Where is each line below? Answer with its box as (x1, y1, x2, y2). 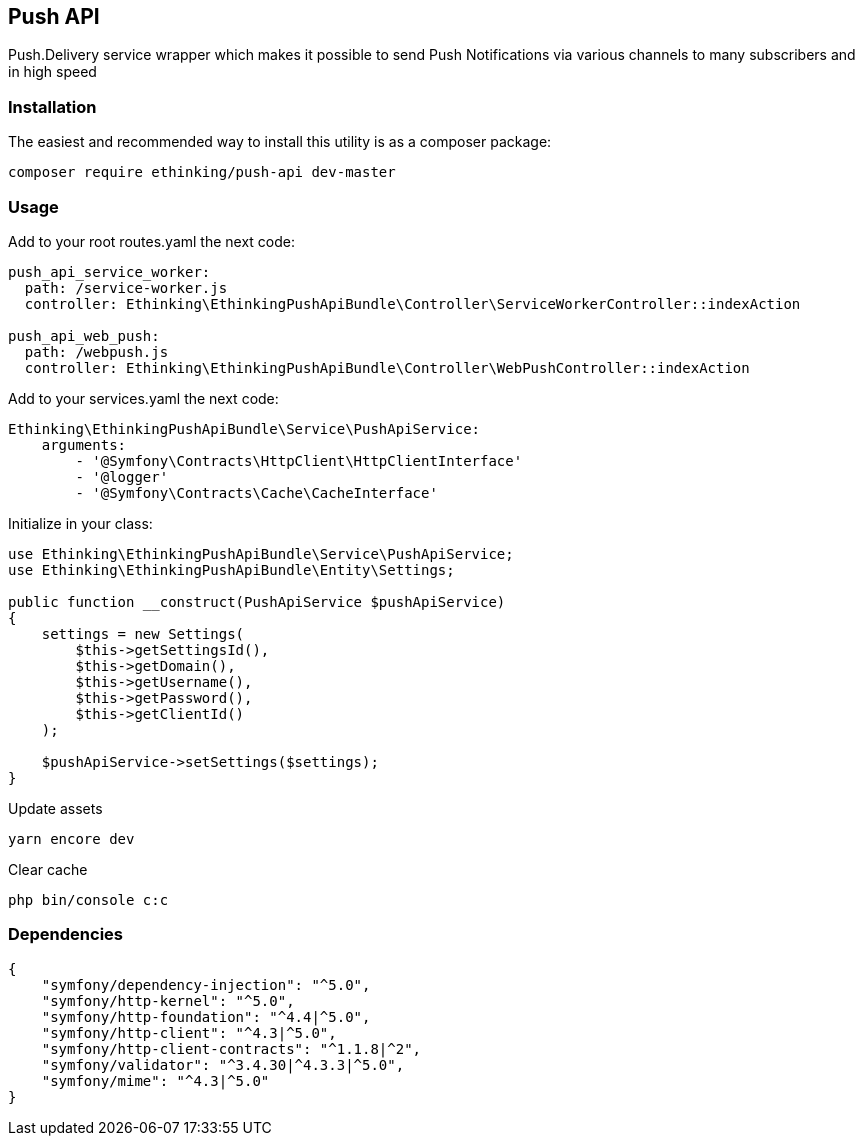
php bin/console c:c (8, 891, 169, 908)
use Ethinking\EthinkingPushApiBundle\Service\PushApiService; (8, 545, 514, 562)
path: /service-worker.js (24, 279, 228, 296)
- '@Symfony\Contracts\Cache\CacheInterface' (75, 484, 438, 501)
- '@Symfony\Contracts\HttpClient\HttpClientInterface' (75, 452, 523, 469)
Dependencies (8, 924, 124, 945)
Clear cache (8, 860, 88, 878)
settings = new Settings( (41, 625, 245, 642)
